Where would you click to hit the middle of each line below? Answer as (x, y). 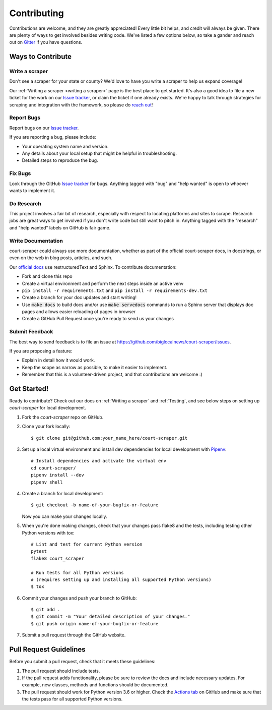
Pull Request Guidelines (47, 650)
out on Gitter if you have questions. (46, 42)
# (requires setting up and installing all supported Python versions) (121, 579)
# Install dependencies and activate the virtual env (98, 461)
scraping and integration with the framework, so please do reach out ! (81, 105)
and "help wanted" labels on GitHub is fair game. (60, 227)
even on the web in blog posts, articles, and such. (61, 258)
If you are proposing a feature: (41, 351)
